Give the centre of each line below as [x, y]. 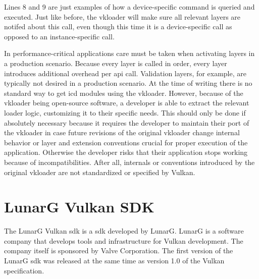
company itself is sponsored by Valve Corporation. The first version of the [119, 250]
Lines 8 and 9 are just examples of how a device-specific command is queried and [129, 7]
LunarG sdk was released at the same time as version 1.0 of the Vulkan [114, 260]
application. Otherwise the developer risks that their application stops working [126, 152]
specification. [24, 270]
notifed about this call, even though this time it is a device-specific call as [118, 26]
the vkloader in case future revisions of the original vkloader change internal [122, 132]
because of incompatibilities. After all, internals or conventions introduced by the [129, 162]
